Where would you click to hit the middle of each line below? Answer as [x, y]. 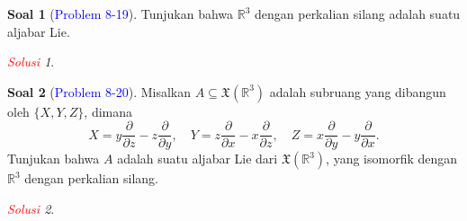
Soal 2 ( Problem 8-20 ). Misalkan [99, 91]
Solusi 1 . [31, 62]
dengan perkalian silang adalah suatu [358, 13]
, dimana [108, 111]
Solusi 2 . [31, 209]
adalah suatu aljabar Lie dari [198, 159]
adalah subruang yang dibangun [358, 91]
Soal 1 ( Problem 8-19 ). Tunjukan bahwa [121, 13]
